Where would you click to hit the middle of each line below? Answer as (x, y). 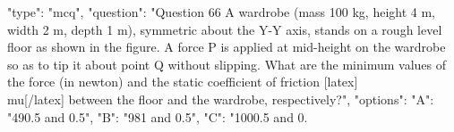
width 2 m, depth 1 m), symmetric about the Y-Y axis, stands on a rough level (225, 29)
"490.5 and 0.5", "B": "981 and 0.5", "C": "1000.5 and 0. (158, 116)
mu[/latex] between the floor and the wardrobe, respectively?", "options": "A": (221, 99)
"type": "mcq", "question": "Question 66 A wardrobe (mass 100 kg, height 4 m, (222, 12)
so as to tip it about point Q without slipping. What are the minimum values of (227, 64)
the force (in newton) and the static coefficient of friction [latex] (183, 82)
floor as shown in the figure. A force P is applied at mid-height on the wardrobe (227, 47)
